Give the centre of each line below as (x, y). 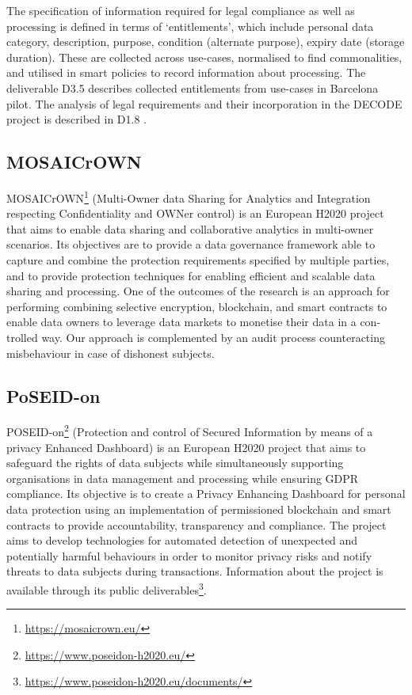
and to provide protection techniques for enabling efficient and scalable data (191, 275)
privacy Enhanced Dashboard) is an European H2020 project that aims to (186, 447)
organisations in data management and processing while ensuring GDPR (183, 478)
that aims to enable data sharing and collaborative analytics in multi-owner (190, 228)
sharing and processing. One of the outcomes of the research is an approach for (198, 291)
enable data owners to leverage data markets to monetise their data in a (181, 322)
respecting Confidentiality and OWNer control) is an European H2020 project (195, 213)
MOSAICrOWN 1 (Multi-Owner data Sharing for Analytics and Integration (189, 196)
